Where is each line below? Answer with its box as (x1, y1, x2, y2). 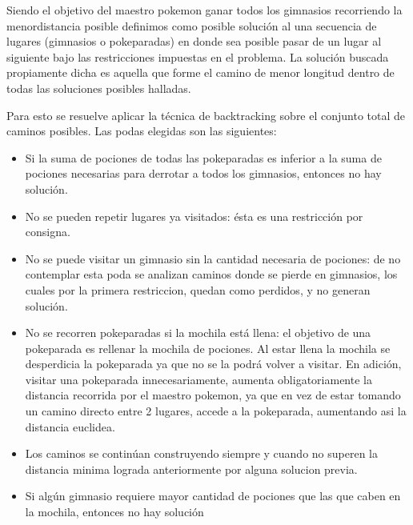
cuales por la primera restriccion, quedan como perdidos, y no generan (25, 281, 371, 298)
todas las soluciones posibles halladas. (6, 79, 191, 96)
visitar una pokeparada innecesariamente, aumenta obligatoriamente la (25, 371, 372, 387)
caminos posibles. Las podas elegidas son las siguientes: (6, 122, 277, 139)
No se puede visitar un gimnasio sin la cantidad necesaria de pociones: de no (25, 250, 401, 267)
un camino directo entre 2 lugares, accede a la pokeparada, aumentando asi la (25, 403, 407, 419)
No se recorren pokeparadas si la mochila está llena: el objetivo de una (25, 324, 371, 341)
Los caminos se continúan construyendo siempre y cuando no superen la (25, 445, 378, 462)
